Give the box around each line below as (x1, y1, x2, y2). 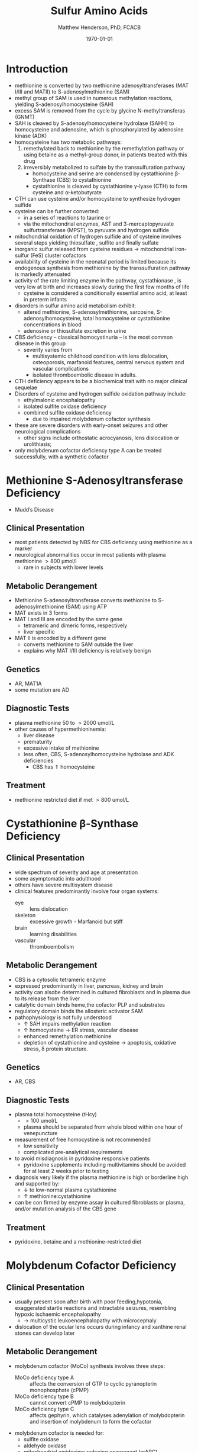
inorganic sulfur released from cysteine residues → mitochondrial (14, 245, 174, 252)
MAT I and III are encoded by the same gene (14, 616, 123, 623)
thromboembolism (29, 943, 74, 950)
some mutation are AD (14, 686, 70, 693)
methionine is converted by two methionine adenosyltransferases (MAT (14, 82, 189, 89)
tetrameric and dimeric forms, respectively (23, 622, 128, 629)
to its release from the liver (14, 995, 80, 1002)
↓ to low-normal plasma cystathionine (23, 1186, 117, 1194)
